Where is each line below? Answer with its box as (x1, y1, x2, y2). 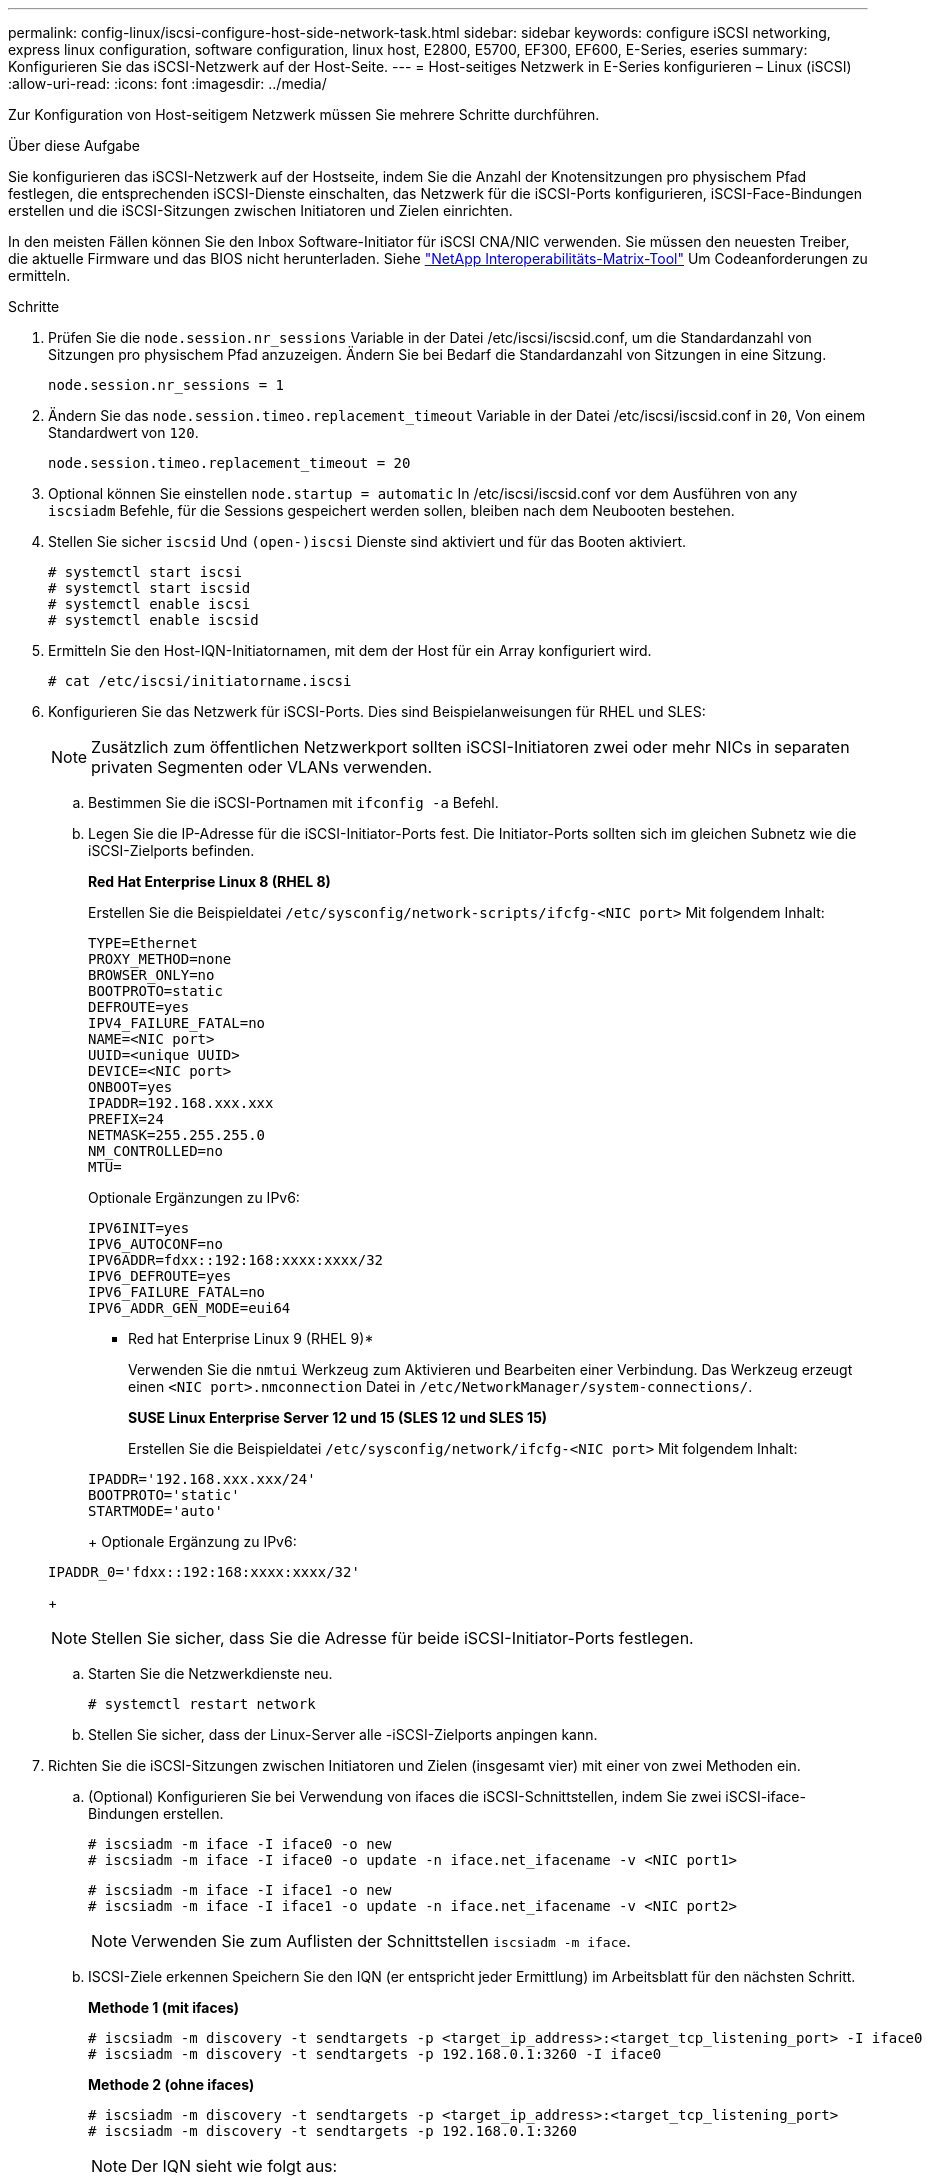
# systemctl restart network (88, 1696, 316, 1712)
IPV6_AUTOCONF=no (88, 1236, 223, 1252)
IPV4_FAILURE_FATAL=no (88, 1015, 266, 1031)
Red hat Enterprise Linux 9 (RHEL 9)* (128, 1330, 374, 1347)
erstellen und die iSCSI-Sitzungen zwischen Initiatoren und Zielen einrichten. (8, 202, 513, 219)
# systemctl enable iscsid (48, 612, 259, 628)
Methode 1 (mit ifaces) (88, 1999, 240, 2016)
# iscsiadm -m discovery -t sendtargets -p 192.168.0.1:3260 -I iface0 (88, 2046, 662, 2062)
